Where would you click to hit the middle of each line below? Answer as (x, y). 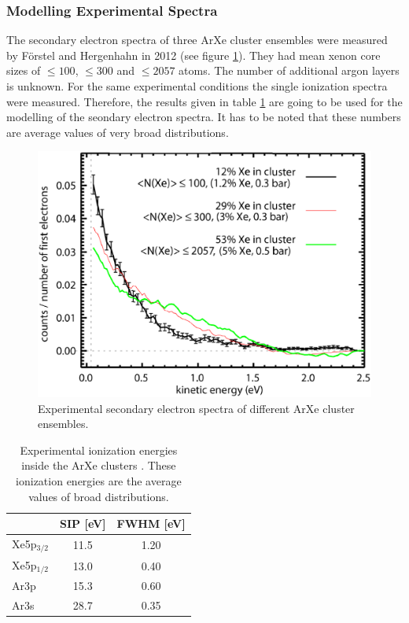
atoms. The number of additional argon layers (289, 70)
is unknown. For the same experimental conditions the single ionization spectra (197, 86)
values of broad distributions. (99, 496)
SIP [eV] (83, 523)
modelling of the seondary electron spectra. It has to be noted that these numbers (204, 117)
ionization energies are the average (99, 480)
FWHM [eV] (151, 523)
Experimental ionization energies (99, 450)
